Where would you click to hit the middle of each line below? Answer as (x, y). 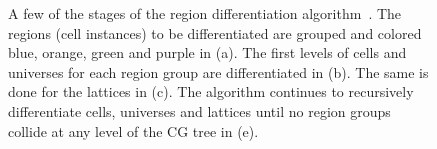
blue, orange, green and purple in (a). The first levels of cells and (207, 52)
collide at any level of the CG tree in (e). (133, 130)
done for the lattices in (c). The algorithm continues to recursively (211, 91)
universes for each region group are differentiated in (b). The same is (218, 71)
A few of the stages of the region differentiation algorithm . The (205, 13)
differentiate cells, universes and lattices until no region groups (199, 110)
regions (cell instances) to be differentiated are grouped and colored (215, 32)
